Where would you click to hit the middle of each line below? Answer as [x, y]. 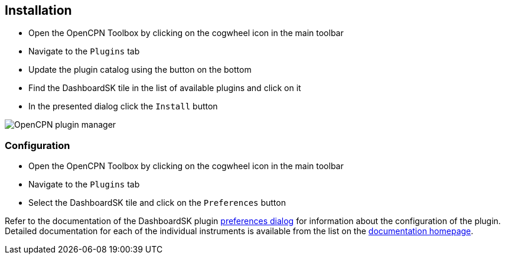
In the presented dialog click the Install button [123, 106]
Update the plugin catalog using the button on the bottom [140, 70]
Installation [38, 10]
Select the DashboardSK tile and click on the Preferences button [157, 203]
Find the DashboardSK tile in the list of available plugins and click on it [165, 88]
